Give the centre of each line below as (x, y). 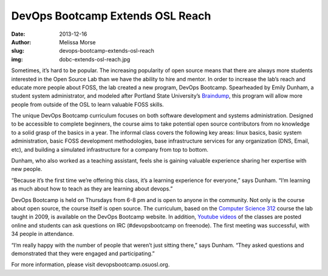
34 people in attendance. (43, 234)
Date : (18, 34)
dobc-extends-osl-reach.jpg (95, 59)
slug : (18, 51)
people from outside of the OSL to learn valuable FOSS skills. (87, 104)
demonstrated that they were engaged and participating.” (83, 253)
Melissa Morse (78, 42)
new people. (27, 169)
